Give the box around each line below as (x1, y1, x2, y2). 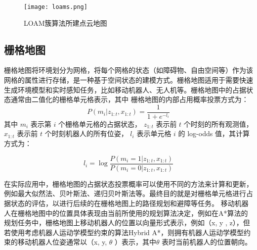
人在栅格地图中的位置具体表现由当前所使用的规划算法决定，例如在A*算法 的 (4, 207, 248, 218)
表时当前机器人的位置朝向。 (162, 237, 252, 247)
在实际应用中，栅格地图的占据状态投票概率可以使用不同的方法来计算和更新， (4, 178, 253, 189)
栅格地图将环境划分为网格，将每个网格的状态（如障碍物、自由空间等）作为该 (4, 65, 253, 75)
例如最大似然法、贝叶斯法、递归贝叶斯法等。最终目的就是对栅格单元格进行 (4, 188, 246, 199)
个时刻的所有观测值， (183, 118, 253, 129)
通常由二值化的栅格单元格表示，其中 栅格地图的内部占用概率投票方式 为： (10, 94, 249, 104)
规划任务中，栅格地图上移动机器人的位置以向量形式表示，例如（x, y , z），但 (4, 217, 250, 228)
